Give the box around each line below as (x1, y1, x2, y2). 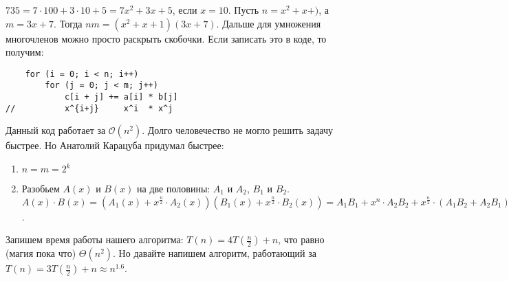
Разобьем (21, 181, 60, 195)
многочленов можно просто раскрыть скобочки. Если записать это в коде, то (6, 31, 327, 45)
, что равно (278, 232, 325, 247)
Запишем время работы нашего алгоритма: (6, 232, 184, 247)
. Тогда (54, 16, 83, 30)
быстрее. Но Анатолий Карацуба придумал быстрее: (6, 138, 224, 153)
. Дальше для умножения (216, 16, 321, 30)
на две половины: (137, 181, 210, 195)
